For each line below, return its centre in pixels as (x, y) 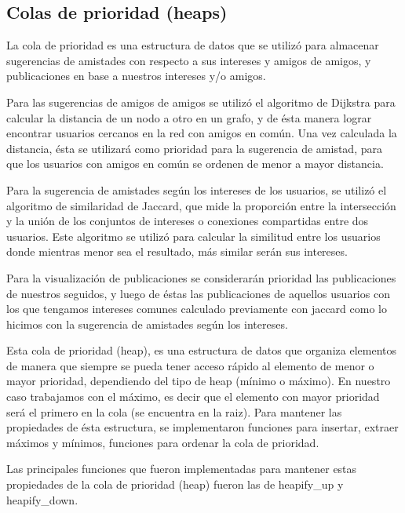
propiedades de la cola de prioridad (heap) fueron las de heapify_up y (175, 484)
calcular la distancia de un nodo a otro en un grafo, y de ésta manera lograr (189, 117)
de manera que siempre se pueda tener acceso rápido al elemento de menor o (190, 365)
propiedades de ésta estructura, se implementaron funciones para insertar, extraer (202, 427)
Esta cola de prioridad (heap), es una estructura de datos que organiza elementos (201, 350)
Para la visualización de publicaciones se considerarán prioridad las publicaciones (201, 277)
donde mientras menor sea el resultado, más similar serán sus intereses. (177, 251)
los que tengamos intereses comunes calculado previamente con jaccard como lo (197, 309)
